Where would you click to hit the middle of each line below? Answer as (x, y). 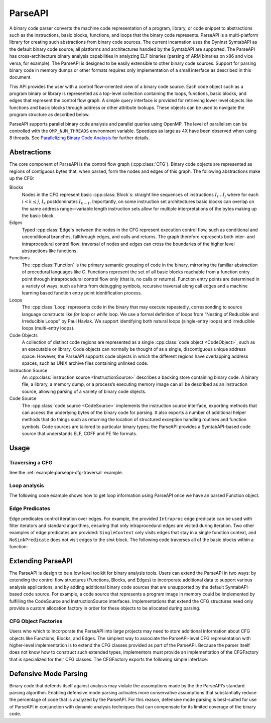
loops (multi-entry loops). (48, 328)
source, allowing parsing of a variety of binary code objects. (84, 391)
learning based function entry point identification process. (82, 293)
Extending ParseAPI (41, 561)
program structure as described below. (49, 115)
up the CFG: (22, 178)
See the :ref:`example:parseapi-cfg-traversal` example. (66, 473)
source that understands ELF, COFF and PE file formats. (80, 434)
